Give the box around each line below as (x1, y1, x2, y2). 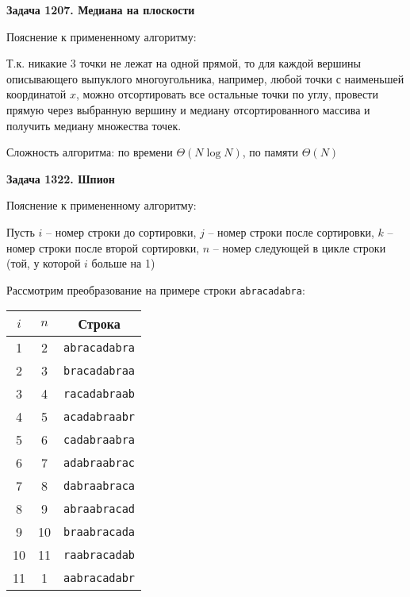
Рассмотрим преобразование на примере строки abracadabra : (6, 281, 305, 298)
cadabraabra (63, 433, 136, 446)
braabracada (63, 525, 136, 538)
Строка (78, 314, 121, 333)
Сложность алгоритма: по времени (6, 144, 173, 160)
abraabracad (63, 502, 136, 515)
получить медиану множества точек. (6, 117, 182, 133)
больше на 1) (91, 255, 155, 272)
